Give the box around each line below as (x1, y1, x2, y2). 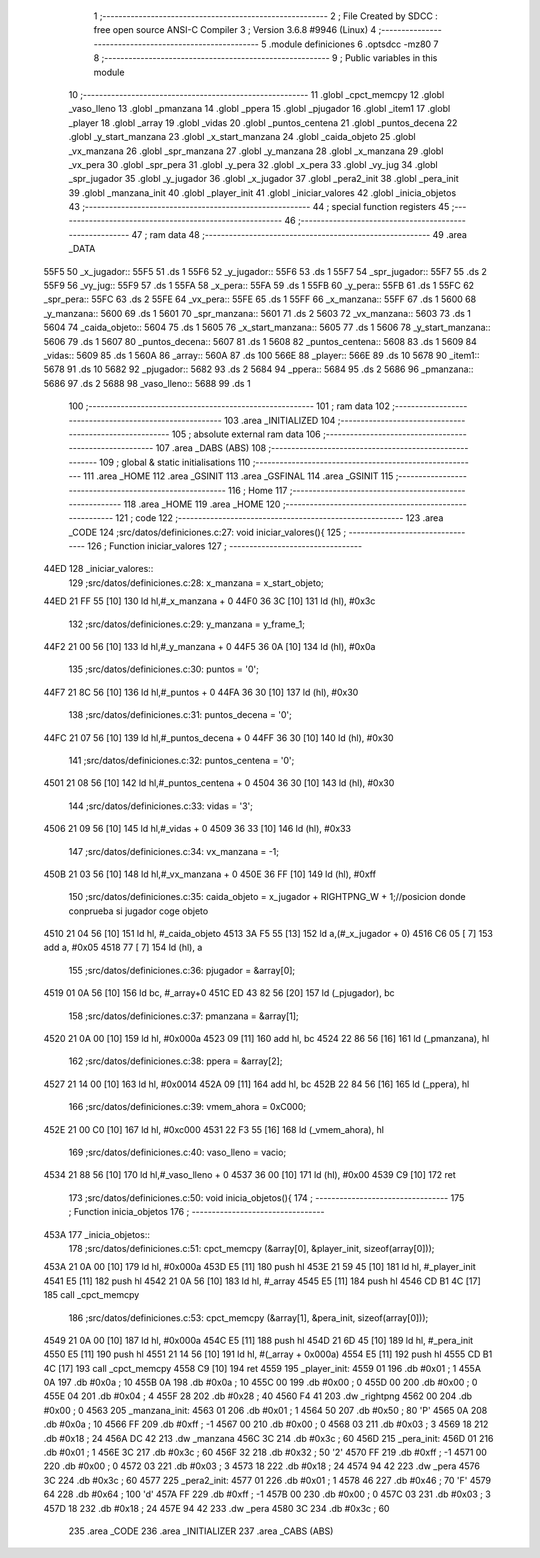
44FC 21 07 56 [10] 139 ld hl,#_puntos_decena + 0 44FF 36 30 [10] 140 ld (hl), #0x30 (43, 731, 394, 744)
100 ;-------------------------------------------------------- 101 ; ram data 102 (68, 400, 390, 412)
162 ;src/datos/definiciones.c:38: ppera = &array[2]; (68, 1055, 283, 1067)
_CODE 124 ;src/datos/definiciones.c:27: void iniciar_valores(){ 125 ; (68, 526, 347, 538)
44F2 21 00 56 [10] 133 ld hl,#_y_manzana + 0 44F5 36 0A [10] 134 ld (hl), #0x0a (43, 641, 376, 653)
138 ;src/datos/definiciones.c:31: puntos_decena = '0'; (68, 709, 292, 721)
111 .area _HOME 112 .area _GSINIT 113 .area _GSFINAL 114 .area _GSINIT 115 (83, 470, 394, 482)
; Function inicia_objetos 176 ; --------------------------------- (68, 1206, 325, 1218)
